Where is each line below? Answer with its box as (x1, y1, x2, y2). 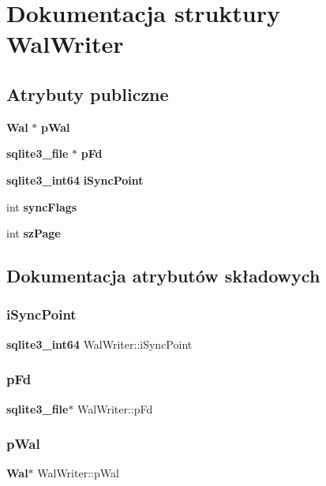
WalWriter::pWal (37, 465, 119, 481)
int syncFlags (6, 198, 77, 215)
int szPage (6, 225, 61, 241)
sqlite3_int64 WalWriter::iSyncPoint (6, 335, 193, 352)
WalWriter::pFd (77, 400, 153, 417)
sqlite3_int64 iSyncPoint (6, 171, 144, 188)
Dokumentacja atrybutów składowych (6, 264, 320, 288)
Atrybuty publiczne (6, 81, 169, 106)
